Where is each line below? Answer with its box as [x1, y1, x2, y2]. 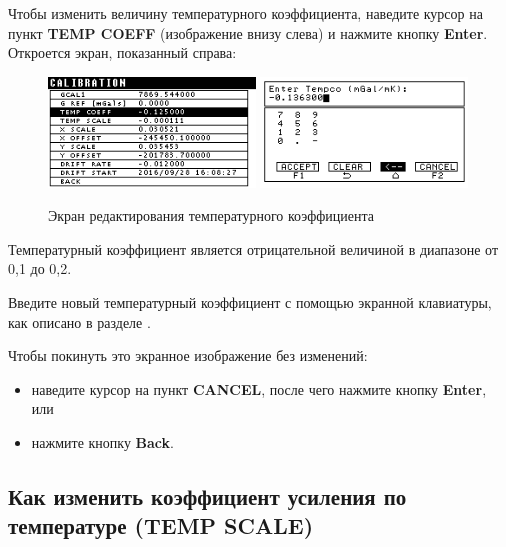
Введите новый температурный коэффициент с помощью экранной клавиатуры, [8, 291, 492, 312]
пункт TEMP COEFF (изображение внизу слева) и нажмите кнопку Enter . [8, 22, 488, 43]
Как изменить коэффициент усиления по [8, 480, 407, 511]
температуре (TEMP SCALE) [8, 510, 314, 541]
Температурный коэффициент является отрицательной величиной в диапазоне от [8, 238, 499, 259]
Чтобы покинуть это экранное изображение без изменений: [8, 345, 368, 366]
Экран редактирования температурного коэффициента [48, 205, 374, 226]
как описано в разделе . [8, 311, 151, 332]
